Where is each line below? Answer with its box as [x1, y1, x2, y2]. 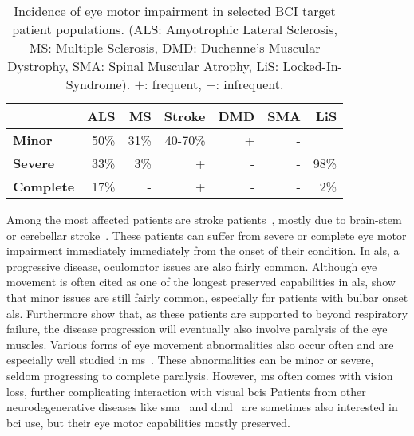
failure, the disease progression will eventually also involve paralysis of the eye [6, 320, 388, 337]
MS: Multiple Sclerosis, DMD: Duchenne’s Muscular [29, 38, 321, 57]
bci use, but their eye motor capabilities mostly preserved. [6, 414, 290, 430]
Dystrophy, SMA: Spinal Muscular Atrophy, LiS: [7, 57, 279, 75]
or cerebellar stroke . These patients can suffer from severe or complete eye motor [6, 226, 407, 243]
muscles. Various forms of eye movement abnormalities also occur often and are [6, 336, 394, 352]
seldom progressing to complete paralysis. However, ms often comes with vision [6, 367, 393, 383]
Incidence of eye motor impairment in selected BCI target [14, 2, 336, 20]
